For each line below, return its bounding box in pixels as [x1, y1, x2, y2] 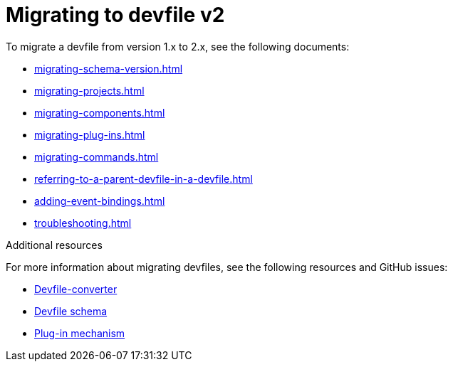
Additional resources [6, 238, 103, 251]
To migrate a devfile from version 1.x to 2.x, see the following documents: [6, 40, 350, 53]
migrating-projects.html [34, 84, 145, 97]
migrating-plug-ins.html [34, 128, 145, 141]
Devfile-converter [34, 282, 118, 295]
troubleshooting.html [34, 216, 132, 229]
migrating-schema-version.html [34, 62, 183, 75]
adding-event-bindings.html [34, 194, 165, 207]
